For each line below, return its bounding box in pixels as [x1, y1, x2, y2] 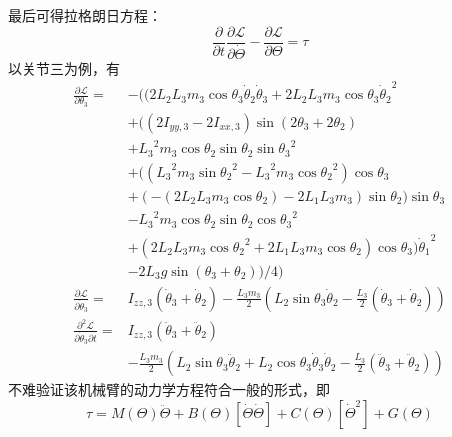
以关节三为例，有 [8, 57, 120, 78]
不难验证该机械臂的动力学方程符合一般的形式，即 [8, 379, 330, 400]
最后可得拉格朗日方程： [8, 5, 162, 25]
